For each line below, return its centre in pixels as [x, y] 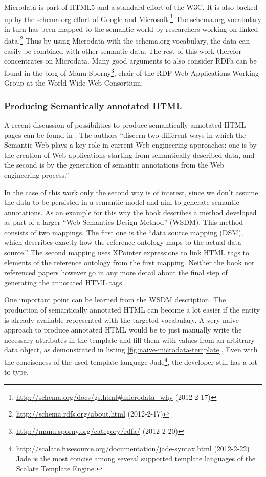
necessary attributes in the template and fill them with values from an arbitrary [129, 339]
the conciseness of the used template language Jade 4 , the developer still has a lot [131, 361]
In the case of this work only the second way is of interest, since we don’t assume [131, 192]
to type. [16, 372]
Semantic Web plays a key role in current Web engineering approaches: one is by [130, 145]
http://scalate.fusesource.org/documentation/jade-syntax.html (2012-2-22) [133, 448]
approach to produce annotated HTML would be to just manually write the [123, 330]
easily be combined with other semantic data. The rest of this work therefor [123, 50]
